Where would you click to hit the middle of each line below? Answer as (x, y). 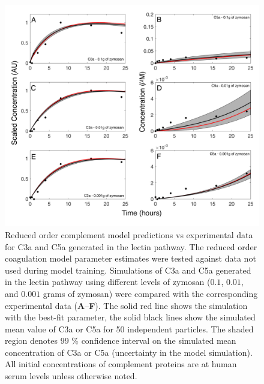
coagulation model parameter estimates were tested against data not (130, 258)
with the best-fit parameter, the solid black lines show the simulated (130, 317)
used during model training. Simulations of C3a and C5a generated (128, 270)
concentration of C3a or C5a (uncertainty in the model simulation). (129, 352)
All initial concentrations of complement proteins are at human (121, 364)
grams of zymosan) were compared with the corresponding (150, 293)
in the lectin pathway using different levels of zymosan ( (108, 282)
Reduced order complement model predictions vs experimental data (129, 234)
